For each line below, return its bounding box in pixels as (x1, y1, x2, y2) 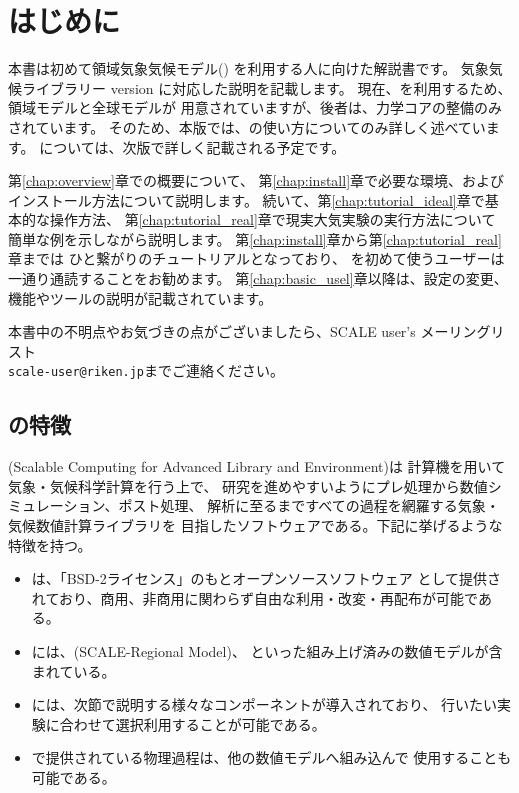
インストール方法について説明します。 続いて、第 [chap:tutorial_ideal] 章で (8, 189, 485, 210)
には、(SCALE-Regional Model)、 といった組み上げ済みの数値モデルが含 (31, 641, 503, 662)
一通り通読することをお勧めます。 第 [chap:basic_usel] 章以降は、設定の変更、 (8, 268, 508, 289)
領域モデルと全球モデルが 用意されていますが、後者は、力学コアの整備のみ (8, 97, 502, 118)
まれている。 (31, 660, 116, 681)
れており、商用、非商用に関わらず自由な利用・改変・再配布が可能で (31, 587, 478, 608)
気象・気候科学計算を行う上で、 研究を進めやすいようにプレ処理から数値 (8, 475, 488, 496)
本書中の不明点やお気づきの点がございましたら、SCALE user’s (8, 321, 416, 342)
